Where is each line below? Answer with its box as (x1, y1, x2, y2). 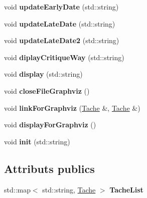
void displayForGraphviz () (4, 119, 96, 130)
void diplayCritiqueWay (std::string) (4, 52, 124, 62)
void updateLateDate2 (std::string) (4, 35, 119, 46)
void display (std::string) (4, 69, 83, 79)
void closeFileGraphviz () (4, 85, 90, 96)
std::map (4, 184, 31, 194)
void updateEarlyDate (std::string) (4, 2, 119, 12)
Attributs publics (4, 160, 95, 176)
